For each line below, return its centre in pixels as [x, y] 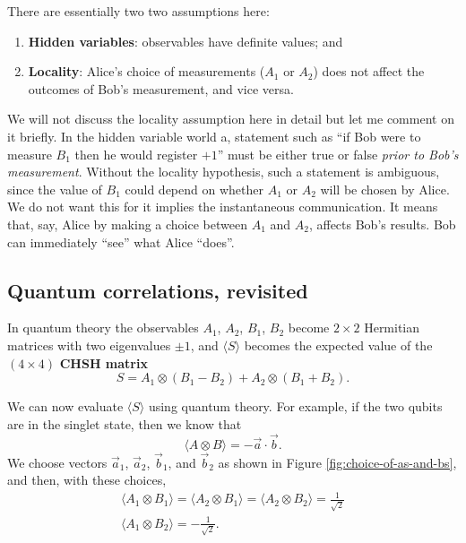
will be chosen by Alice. [385, 189]
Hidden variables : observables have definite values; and [186, 41]
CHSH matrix [104, 362]
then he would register [136, 154]
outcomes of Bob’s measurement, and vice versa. [161, 88]
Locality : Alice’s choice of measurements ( [147, 71]
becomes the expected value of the [338, 345]
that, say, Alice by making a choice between [127, 224]
